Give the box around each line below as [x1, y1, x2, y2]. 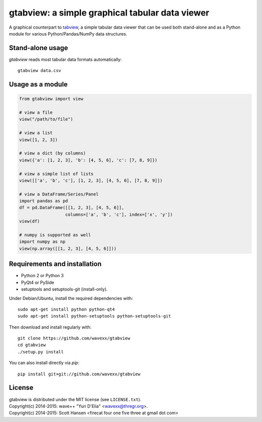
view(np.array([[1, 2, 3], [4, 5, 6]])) [19, 246, 116, 251]
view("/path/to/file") [19, 117, 73, 122]
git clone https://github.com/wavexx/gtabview [17, 335, 131, 341]
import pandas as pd [19, 198, 68, 204]
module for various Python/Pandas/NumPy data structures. [9, 31, 128, 36]
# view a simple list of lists [19, 171, 94, 176]
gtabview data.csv [17, 68, 62, 73]
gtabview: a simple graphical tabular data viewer [9, 7, 210, 18]
